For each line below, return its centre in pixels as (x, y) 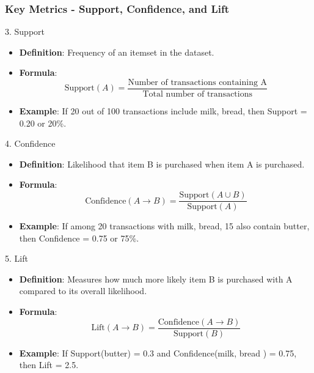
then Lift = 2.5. (49, 365)
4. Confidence (30, 143)
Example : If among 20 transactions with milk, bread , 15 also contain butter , (164, 226)
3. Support (25, 31)
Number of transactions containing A (198, 83)
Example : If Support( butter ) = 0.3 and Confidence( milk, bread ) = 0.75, (158, 353)
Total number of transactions (197, 94)
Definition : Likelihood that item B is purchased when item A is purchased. (162, 164)
